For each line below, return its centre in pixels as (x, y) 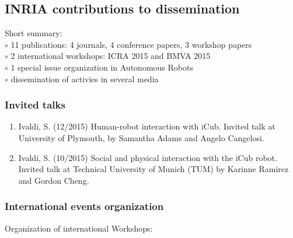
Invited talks (35, 105)
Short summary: (34, 33)
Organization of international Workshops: (79, 228)
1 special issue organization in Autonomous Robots (102, 67)
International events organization (84, 206)
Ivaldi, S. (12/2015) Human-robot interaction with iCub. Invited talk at (147, 126)
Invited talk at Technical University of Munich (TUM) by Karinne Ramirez (154, 169)
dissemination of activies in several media (85, 78)
